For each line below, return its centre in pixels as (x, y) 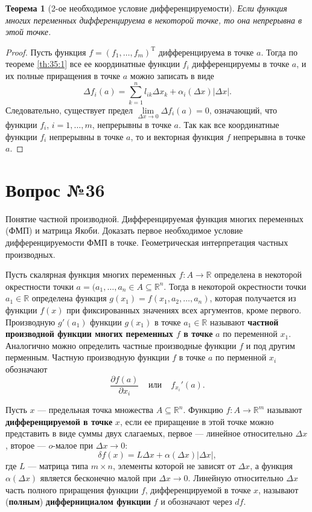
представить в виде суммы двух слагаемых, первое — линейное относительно (149, 433)
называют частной (244, 322)
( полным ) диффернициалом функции (78, 501)
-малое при (73, 445)
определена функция (69, 298)
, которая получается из (253, 298)
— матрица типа (58, 466)
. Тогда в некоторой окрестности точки (235, 286)
